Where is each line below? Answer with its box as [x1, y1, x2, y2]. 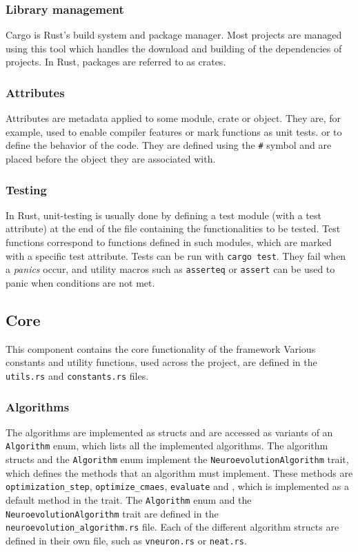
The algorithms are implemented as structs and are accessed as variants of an [6, 425, 333, 439]
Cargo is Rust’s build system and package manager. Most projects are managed [6, 28, 342, 42]
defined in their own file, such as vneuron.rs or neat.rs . [6, 533, 247, 547]
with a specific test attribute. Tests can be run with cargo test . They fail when [6, 248, 346, 263]
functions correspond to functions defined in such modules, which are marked [6, 235, 332, 249]
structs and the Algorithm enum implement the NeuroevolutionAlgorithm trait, [6, 452, 349, 467]
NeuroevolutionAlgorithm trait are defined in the [6, 506, 219, 520]
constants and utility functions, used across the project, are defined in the [6, 355, 317, 369]
